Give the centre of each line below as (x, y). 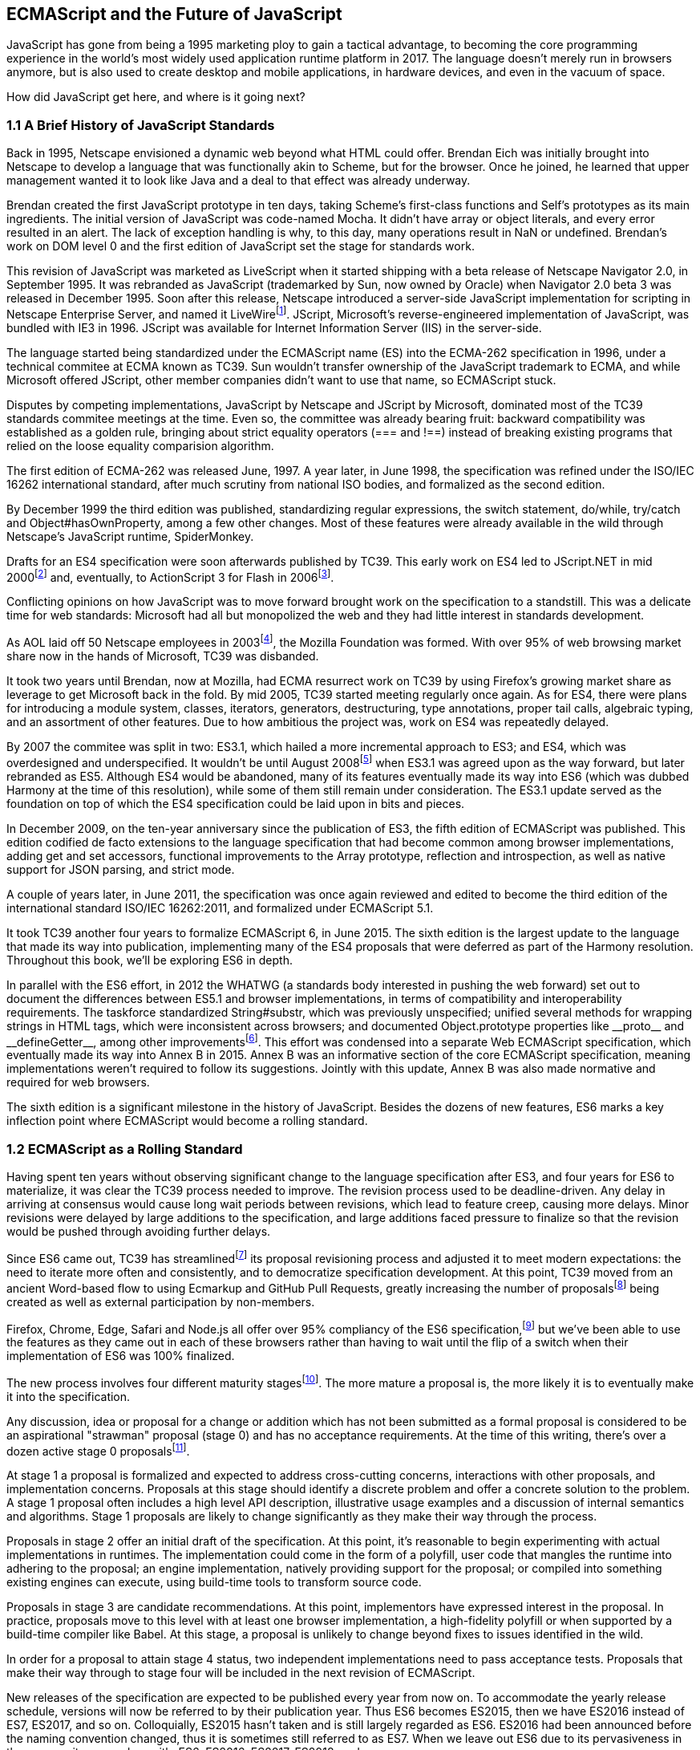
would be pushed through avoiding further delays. (139, 1232)
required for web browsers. (78, 1082)
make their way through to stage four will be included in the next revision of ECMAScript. (241, 1673)
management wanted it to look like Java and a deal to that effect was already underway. (239, 181)
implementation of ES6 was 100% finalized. (121, 1356)
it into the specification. (69, 1396)
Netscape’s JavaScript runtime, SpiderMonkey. (130, 536)
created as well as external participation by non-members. (161, 1301)
